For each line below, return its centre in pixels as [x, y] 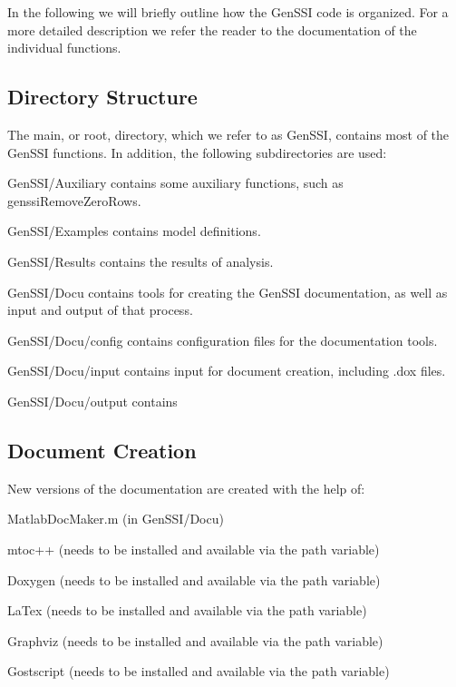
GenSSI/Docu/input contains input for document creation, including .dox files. [227, 371]
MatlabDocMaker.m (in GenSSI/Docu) [116, 519]
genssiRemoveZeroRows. [74, 200]
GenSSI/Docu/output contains [92, 401]
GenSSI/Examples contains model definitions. [134, 231]
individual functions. [64, 48]
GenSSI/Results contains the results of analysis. [141, 261]
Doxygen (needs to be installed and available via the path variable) [194, 579]
